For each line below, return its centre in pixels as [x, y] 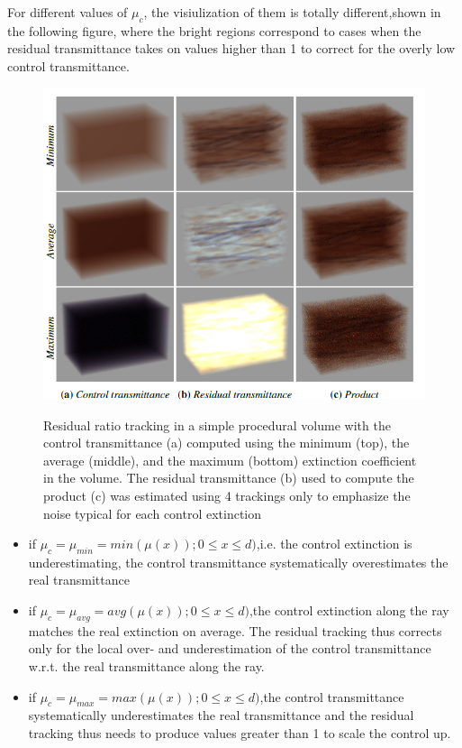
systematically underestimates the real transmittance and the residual [221, 715]
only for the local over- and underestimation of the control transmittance [230, 648]
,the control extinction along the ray [349, 610]
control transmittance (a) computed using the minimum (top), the [226, 443]
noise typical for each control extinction [153, 513]
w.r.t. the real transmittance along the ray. [146, 666]
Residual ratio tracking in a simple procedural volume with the [217, 425]
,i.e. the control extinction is [334, 544]
